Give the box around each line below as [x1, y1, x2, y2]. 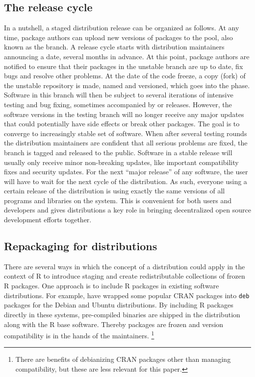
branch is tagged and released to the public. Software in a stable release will [4, 147, 232, 157]
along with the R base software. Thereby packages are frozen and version [4, 319, 224, 329]
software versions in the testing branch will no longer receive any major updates [4, 109, 244, 119]
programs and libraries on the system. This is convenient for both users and [4, 195, 232, 205]
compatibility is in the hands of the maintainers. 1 [4, 329, 154, 340]
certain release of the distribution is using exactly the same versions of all [4, 186, 225, 196]
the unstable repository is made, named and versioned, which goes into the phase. [4, 80, 250, 90]
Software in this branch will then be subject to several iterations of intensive [4, 90, 233, 100]
